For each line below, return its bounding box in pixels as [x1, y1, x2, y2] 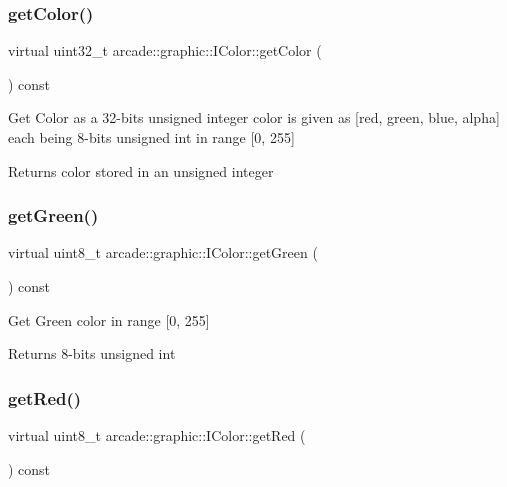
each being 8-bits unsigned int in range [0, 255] [8, 127, 295, 147]
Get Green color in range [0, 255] [8, 309, 210, 330]
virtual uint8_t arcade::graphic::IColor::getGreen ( [8, 242, 318, 263]
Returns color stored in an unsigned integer [8, 160, 274, 181]
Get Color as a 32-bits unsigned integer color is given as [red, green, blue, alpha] [8, 107, 500, 128]
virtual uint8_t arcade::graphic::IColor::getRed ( [8, 425, 306, 445]
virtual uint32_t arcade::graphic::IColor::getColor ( [8, 40, 322, 61]
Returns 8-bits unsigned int [8, 343, 176, 364]
